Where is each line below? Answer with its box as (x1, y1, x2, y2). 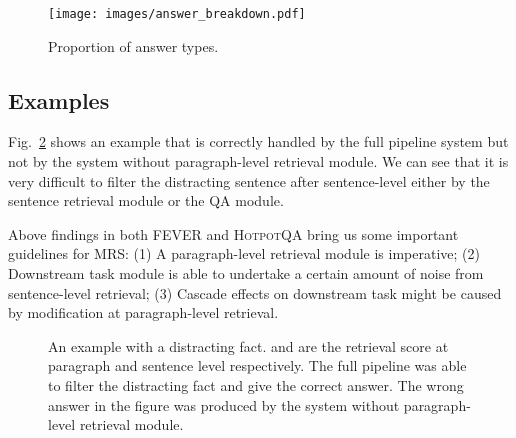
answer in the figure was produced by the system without (48, 394, 400, 415)
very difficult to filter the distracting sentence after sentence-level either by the (8, 170, 490, 191)
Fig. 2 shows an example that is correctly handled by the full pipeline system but (8, 131, 509, 152)
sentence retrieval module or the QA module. (8, 190, 284, 211)
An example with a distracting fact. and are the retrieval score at (48, 335, 449, 356)
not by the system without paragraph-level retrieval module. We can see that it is (8, 151, 509, 172)
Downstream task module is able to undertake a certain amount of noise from (8, 263, 484, 284)
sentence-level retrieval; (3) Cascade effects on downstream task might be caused (8, 282, 502, 303)
